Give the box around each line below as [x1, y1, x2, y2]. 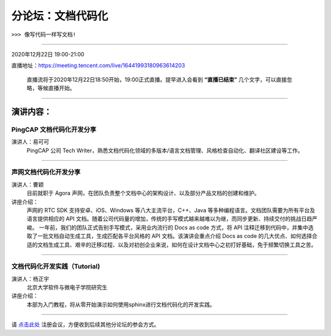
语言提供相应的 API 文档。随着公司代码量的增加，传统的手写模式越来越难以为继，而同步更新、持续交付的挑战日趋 [26, 215, 313, 223]
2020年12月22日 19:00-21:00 [11, 50, 85, 58]
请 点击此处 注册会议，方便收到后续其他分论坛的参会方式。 [11, 321, 159, 328]
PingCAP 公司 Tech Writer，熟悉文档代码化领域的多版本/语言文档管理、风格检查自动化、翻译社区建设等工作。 [26, 147, 303, 154]
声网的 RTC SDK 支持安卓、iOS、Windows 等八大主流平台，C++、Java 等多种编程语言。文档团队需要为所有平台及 [26, 206, 316, 214]
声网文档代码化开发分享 [11, 168, 81, 177]
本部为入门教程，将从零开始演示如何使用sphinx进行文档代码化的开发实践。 [26, 300, 216, 308]
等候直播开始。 [37, 85, 75, 92]
